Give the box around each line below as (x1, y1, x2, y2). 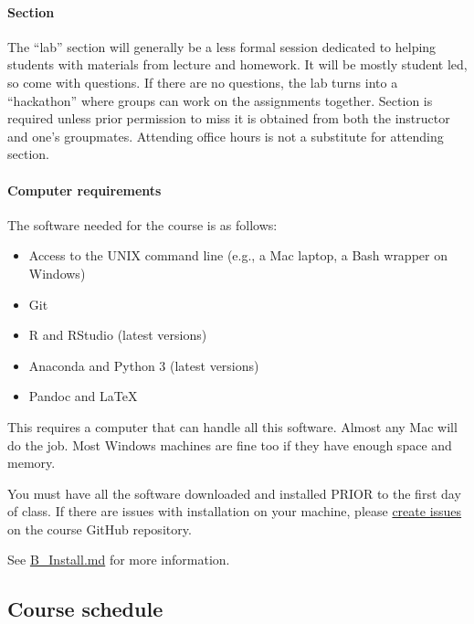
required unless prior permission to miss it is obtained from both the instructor (7, 109, 450, 128)
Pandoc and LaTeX (28, 386, 138, 406)
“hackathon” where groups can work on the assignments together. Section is (7, 90, 433, 110)
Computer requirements (7, 180, 162, 199)
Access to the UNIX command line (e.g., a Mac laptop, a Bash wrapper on (28, 246, 448, 265)
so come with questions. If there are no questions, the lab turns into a (7, 72, 398, 91)
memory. (7, 453, 56, 472)
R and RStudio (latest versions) (28, 325, 207, 344)
